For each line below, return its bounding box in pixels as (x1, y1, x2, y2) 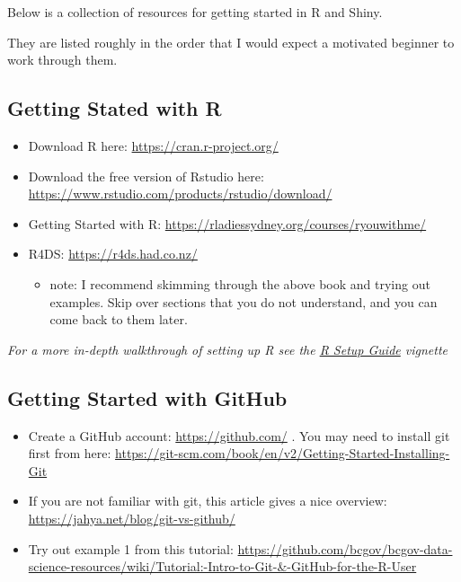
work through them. (7, 50, 118, 69)
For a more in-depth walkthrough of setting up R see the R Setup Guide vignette (7, 339, 448, 358)
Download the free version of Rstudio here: (28, 166, 264, 185)
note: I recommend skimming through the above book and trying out (49, 274, 430, 293)
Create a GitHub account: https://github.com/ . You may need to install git (28, 426, 450, 445)
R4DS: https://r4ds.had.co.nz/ (28, 244, 198, 263)
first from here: (28, 444, 111, 463)
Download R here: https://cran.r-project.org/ (28, 136, 279, 154)
